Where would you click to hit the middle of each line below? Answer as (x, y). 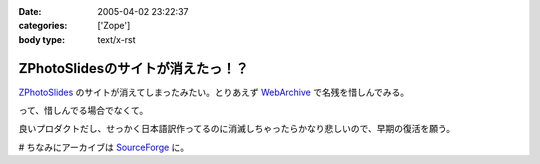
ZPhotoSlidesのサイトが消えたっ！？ (133, 68)
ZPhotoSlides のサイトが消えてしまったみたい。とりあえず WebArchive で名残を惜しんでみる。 (214, 92)
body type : (41, 39)
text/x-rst (116, 39)
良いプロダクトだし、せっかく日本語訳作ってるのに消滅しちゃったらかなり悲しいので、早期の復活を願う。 (236, 129)
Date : (30, 11)
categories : (43, 26)
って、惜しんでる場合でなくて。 (83, 111)
